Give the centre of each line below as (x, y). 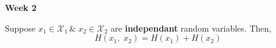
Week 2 (21, 7)
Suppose (20, 28)
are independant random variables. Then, (191, 28)
